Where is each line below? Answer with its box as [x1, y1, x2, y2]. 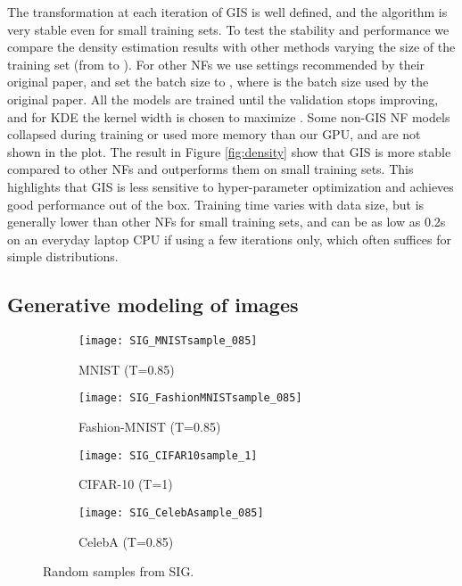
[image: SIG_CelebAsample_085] [78, 506, 264, 519]
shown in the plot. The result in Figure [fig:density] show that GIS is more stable [7, 142, 451, 161]
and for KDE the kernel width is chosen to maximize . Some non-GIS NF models [7, 107, 450, 126]
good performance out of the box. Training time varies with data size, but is [7, 194, 425, 213]
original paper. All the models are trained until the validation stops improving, [7, 89, 439, 108]
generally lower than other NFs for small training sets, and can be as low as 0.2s [7, 212, 446, 231]
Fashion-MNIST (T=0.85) [78, 417, 221, 436]
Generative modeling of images [7, 291, 299, 318]
